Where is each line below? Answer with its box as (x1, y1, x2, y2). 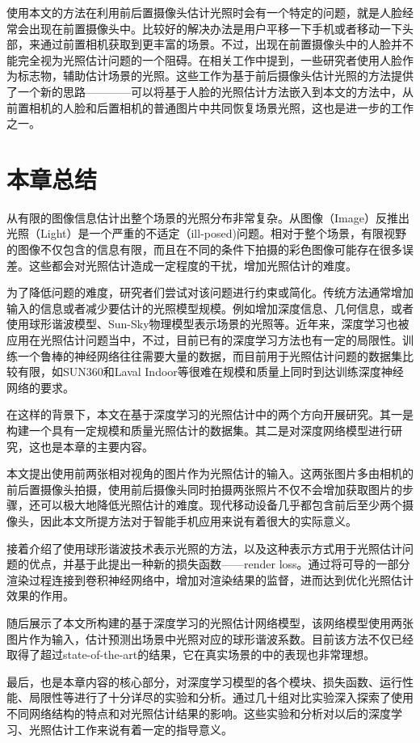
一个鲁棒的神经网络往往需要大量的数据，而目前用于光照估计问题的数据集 (17, 347, 402, 364)
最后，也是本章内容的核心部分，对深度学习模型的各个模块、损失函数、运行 (6, 673, 402, 690)
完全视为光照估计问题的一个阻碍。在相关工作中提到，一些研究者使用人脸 (17, 51, 402, 68)
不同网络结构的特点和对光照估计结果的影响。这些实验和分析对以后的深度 (6, 704, 391, 721)
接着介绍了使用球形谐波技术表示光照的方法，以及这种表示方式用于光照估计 (6, 539, 402, 556)
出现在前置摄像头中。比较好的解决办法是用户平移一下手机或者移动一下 (28, 19, 402, 36)
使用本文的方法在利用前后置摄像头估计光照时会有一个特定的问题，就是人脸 (6, 4, 402, 20)
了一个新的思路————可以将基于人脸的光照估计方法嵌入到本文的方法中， (6, 82, 402, 99)
